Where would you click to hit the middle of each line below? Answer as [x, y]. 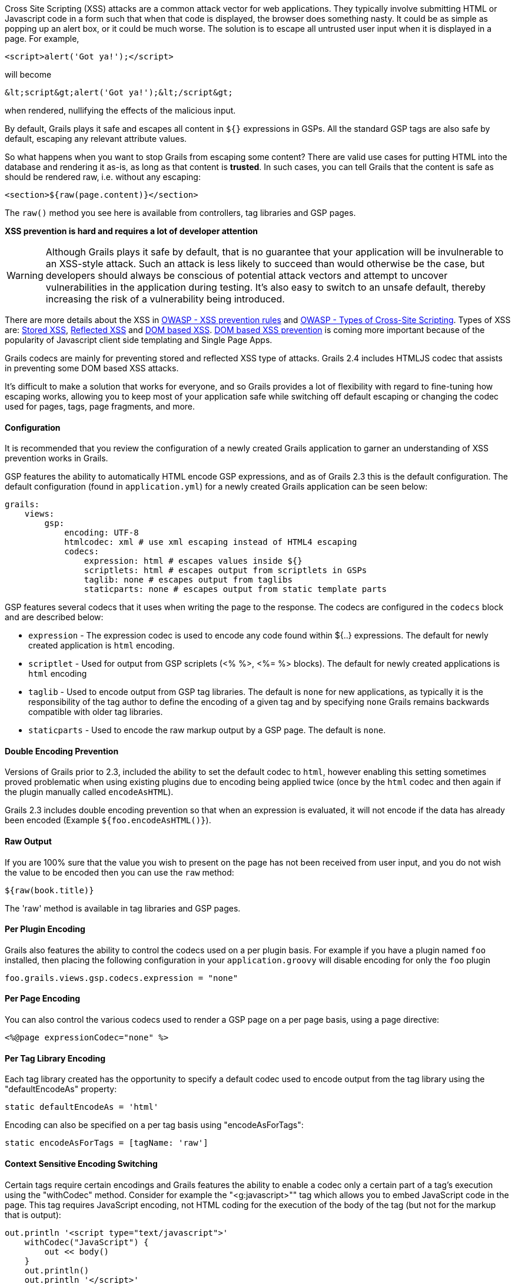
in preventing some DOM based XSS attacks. [92, 368]
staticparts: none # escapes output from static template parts [235, 589]
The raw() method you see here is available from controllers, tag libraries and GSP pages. [180, 213]
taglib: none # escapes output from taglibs [188, 580]
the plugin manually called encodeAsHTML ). [89, 792]
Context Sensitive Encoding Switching [81, 1163]
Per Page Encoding [43, 999]
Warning [25, 275]
